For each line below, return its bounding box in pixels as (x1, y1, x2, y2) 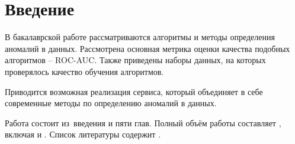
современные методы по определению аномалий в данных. (5, 97, 217, 109)
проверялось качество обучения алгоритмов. (5, 65, 164, 77)
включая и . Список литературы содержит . (5, 128, 161, 140)
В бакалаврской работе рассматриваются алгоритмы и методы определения (5, 31, 275, 43)
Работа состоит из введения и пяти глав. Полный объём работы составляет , (5, 116, 281, 129)
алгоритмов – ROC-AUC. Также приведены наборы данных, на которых (5, 54, 266, 66)
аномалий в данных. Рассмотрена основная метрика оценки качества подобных (5, 42, 290, 54)
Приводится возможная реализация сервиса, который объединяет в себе (5, 85, 263, 97)
